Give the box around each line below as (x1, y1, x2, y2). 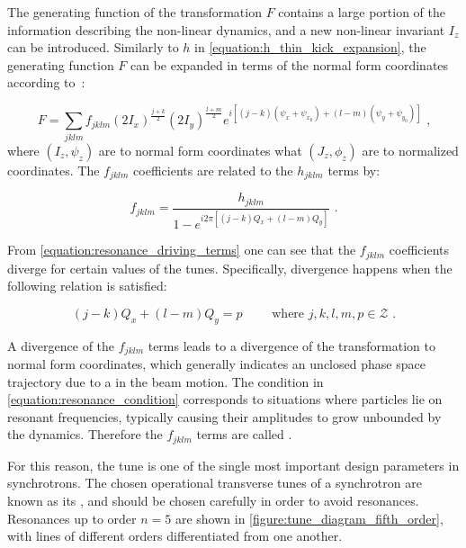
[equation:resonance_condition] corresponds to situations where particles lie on (7, 390, 443, 409)
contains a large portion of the (278, 3, 445, 21)
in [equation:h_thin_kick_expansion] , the (194, 38, 426, 57)
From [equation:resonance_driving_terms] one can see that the (7, 240, 356, 259)
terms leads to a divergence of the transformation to (148, 336, 435, 355)
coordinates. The (7, 160, 100, 179)
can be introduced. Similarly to (7, 38, 179, 57)
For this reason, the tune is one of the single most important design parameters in (7, 455, 460, 474)
